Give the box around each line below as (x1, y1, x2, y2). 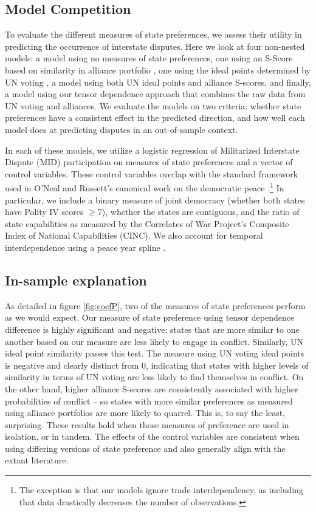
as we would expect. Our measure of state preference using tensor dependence (5, 311, 295, 324)
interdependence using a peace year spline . (5, 241, 166, 253)
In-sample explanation (5, 270, 147, 289)
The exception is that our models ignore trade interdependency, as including (19, 483, 303, 496)
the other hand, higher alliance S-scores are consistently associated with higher (5, 382, 298, 395)
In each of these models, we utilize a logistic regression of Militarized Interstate (5, 143, 300, 156)
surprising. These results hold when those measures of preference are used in (5, 418, 289, 431)
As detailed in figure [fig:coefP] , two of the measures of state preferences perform (5, 299, 306, 312)
